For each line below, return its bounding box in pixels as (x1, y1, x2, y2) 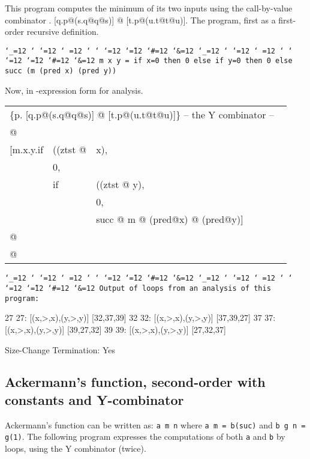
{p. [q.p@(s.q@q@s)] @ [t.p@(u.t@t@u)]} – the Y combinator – (10, 108, 274, 122)
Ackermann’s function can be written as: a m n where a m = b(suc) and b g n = (5, 418, 306, 431)
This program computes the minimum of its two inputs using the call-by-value (5, 2, 293, 14)
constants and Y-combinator (5, 390, 184, 409)
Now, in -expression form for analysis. (5, 84, 143, 96)
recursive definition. (26, 25, 99, 38)
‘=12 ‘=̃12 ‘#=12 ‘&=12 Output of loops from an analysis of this (5, 284, 271, 293)
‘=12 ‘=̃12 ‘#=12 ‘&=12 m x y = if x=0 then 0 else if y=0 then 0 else (5, 56, 293, 65)
